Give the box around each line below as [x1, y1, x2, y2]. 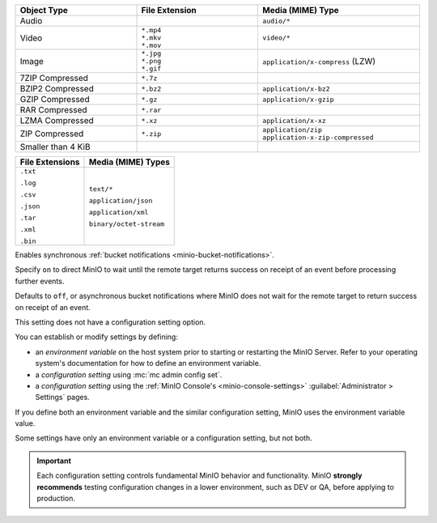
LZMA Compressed [19, 115, 95, 125]
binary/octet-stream [89, 219, 165, 228]
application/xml [89, 207, 149, 216]
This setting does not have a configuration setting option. [15, 317, 206, 327]
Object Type [19, 5, 69, 15]
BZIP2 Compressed [19, 83, 95, 94]
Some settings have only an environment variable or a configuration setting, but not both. [15, 433, 312, 443]
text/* [89, 185, 113, 193]
